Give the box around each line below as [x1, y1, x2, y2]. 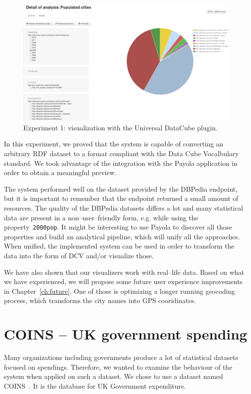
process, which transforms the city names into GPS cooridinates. [4, 295, 196, 305]
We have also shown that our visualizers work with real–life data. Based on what [4, 267, 244, 277]
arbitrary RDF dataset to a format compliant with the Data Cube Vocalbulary [4, 148, 239, 158]
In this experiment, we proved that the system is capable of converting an [4, 139, 223, 149]
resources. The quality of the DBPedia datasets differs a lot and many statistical [4, 202, 243, 213]
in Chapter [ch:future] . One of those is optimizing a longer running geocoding [4, 286, 235, 296]
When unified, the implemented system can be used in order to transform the [4, 241, 234, 251]
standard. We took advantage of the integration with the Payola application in [4, 158, 238, 168]
